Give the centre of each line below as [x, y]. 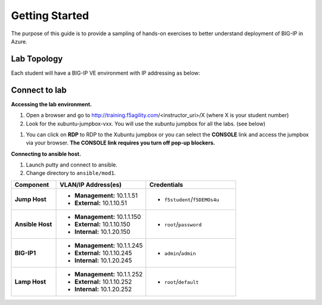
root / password [183, 224]
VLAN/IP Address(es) [91, 184]
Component [32, 184]
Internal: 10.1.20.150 [103, 232]
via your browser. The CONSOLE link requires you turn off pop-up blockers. [120, 143]
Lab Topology [37, 59]
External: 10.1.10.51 [101, 203]
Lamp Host [30, 282]
